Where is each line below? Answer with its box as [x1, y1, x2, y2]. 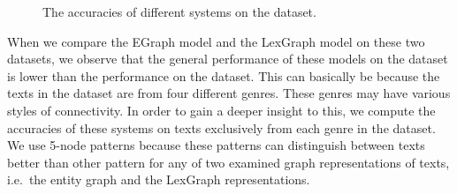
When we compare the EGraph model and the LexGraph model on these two [7, 32, 425, 50]
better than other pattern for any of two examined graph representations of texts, [7, 153, 450, 171]
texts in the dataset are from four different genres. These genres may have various [7, 84, 451, 102]
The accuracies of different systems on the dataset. [42, 3, 316, 20]
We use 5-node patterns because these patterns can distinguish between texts [7, 136, 425, 154]
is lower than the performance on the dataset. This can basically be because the [7, 66, 440, 85]
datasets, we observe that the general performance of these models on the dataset [7, 49, 448, 68]
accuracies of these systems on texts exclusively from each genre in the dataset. [7, 118, 436, 137]
